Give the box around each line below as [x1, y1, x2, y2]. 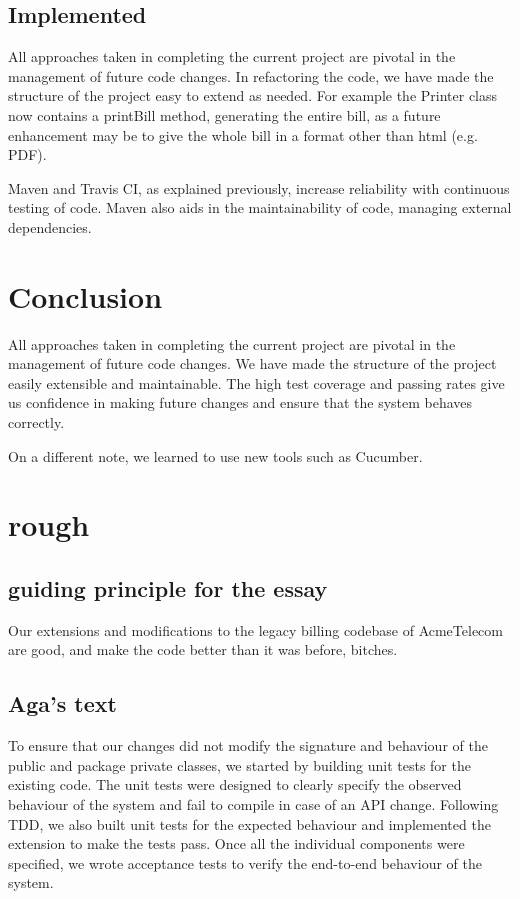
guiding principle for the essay [8, 573, 328, 603]
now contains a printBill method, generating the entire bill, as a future [8, 104, 441, 125]
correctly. [8, 412, 65, 433]
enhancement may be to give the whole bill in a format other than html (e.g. [8, 124, 478, 145]
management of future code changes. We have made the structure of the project [8, 353, 497, 374]
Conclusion [8, 275, 163, 316]
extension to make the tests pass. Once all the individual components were [8, 833, 465, 854]
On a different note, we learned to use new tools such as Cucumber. [8, 445, 423, 466]
